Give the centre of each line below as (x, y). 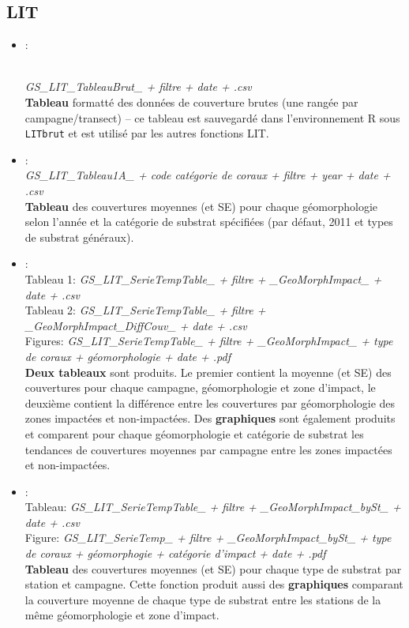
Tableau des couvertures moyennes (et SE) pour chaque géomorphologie (201, 206)
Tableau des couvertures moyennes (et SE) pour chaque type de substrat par (213, 568)
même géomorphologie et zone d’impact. (122, 615)
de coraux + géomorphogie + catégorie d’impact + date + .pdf (175, 553)
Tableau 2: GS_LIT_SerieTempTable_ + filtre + (145, 310)
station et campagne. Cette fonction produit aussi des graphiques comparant (214, 584)
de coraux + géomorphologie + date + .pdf (128, 356)
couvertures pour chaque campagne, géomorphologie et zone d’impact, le (200, 387)
